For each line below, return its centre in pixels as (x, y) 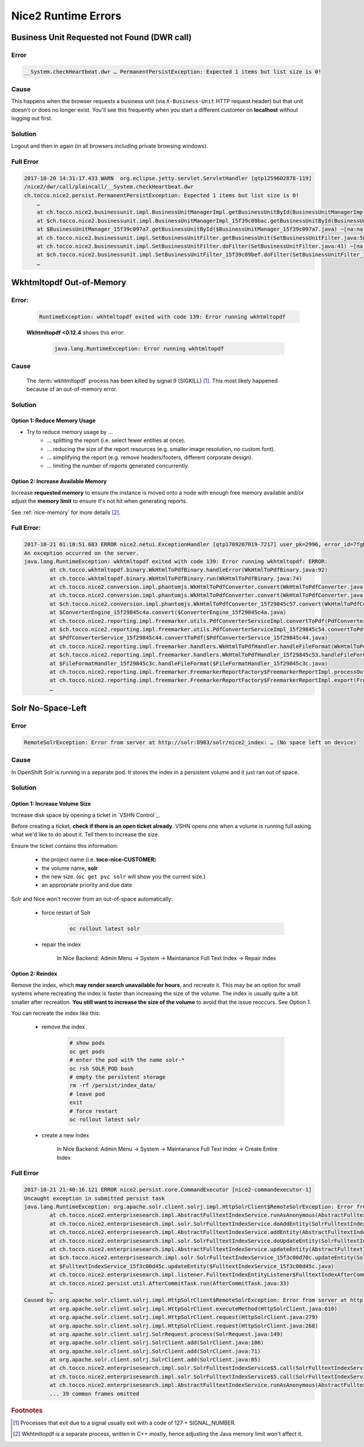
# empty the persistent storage (118, 1077)
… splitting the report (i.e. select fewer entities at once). (116, 441)
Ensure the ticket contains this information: (65, 845)
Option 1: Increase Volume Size (51, 804)
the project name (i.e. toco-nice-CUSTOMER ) (99, 859)
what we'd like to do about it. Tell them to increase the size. (85, 835)
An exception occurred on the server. (82, 553)
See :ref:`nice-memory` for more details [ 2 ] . (66, 512)
